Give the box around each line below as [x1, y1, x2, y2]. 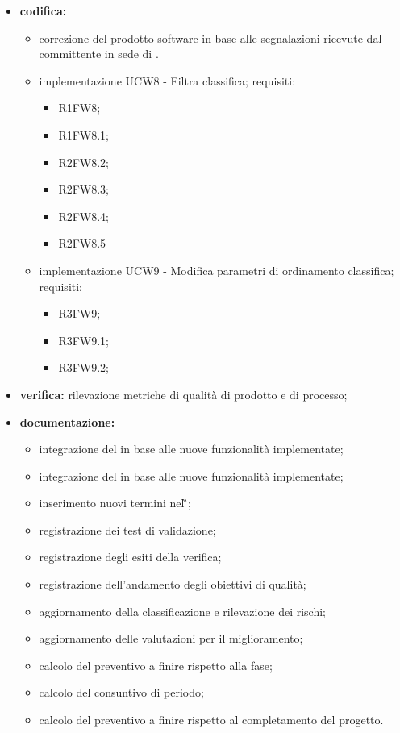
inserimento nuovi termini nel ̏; [39, 494, 191, 511]
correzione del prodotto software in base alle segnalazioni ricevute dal [39, 29, 382, 46]
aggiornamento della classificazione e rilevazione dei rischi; [39, 602, 326, 619]
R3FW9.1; [58, 331, 110, 348]
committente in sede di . [39, 45, 159, 62]
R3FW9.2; [58, 359, 110, 376]
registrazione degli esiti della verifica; [39, 548, 222, 565]
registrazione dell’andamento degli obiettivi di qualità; [39, 576, 306, 593]
